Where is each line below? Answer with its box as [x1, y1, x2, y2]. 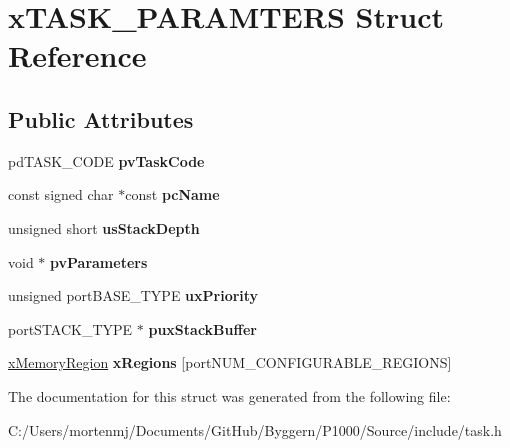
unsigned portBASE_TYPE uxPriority [8, 285, 259, 306]
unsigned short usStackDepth [8, 217, 200, 238]
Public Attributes [8, 103, 194, 134]
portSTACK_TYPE [8, 318, 133, 339]
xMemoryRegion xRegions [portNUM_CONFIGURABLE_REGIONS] [8, 352, 452, 373]
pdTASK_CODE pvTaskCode [8, 150, 205, 171]
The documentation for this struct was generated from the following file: [8, 385, 451, 406]
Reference [8, 35, 147, 76]
